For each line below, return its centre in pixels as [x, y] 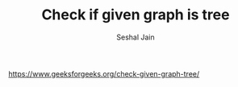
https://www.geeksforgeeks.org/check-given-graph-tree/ [104, 73]
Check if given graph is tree [136, 15]
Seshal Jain [136, 37]
